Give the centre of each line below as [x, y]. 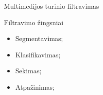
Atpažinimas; [35, 87]
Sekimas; [28, 71]
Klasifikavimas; [38, 54]
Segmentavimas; [39, 38]
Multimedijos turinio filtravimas [51, 6]
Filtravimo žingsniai [34, 22]
